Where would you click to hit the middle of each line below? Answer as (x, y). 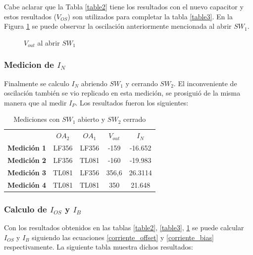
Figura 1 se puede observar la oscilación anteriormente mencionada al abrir (118, 26)
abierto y (92, 119)
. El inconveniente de (205, 83)
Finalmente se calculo (37, 83)
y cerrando (142, 83)
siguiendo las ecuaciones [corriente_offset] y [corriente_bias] (123, 237)
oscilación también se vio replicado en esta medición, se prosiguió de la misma (122, 93)
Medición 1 (27, 148)
